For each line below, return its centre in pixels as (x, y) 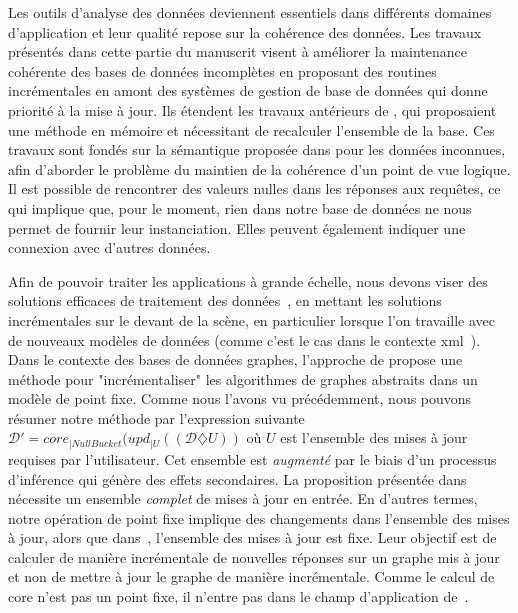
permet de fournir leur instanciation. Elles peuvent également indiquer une (237, 227)
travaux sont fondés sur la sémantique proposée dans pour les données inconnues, (257, 149)
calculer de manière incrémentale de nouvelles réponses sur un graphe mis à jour (254, 556)
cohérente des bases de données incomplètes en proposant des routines (222, 70)
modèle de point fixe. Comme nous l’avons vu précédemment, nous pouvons (240, 398)
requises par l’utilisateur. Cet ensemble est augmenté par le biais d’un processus (252, 458)
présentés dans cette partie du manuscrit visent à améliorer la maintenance (238, 51)
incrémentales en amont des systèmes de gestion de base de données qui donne (248, 90)
